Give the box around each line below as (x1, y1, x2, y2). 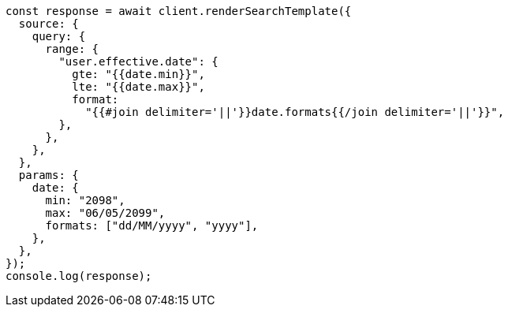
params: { (18, 169, 79, 181)
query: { (32, 30, 86, 43)
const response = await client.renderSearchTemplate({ (6, 5, 352, 17)
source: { (18, 17, 79, 30)
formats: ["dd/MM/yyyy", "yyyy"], (45, 219, 259, 232)
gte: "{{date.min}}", (72, 68, 205, 80)
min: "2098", (45, 194, 125, 207)
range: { (45, 43, 99, 55)
